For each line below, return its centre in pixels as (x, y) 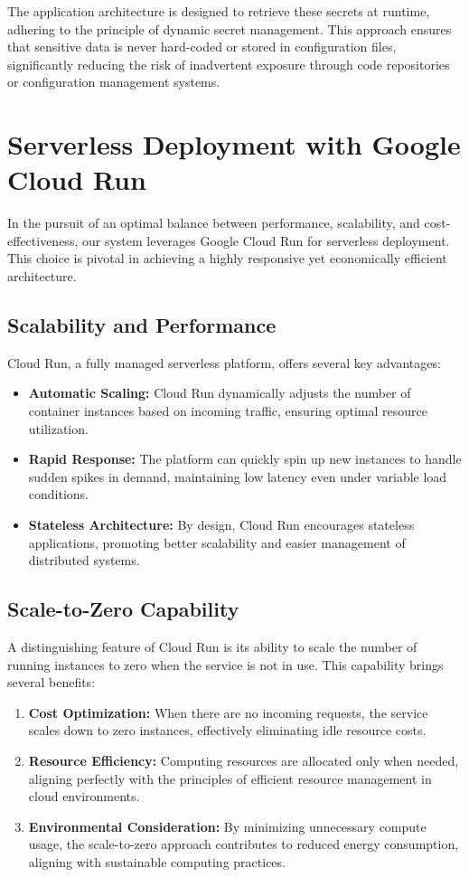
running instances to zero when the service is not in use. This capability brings (225, 664)
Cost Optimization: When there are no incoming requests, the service (228, 712)
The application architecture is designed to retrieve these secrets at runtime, (219, 11)
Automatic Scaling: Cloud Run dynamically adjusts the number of (220, 393)
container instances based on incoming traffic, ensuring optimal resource (228, 411)
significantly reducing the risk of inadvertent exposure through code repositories (229, 64)
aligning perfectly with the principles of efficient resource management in (230, 778)
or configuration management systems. (114, 82)
